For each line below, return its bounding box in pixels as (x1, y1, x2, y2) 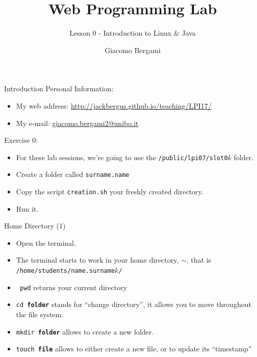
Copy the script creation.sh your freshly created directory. (16, 186, 203, 196)
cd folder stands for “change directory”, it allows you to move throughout (16, 299, 251, 310)
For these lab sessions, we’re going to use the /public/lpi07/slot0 (16, 151, 228, 162)
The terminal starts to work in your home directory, (16, 254, 179, 265)
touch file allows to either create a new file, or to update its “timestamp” (16, 343, 252, 354)
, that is (186, 254, 212, 265)
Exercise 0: (4, 135, 38, 145)
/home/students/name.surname (16, 267, 115, 275)
